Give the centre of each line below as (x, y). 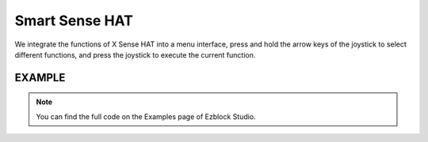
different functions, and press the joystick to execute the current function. (135, 54)
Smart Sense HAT (74, 21)
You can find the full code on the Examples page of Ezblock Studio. (146, 116)
